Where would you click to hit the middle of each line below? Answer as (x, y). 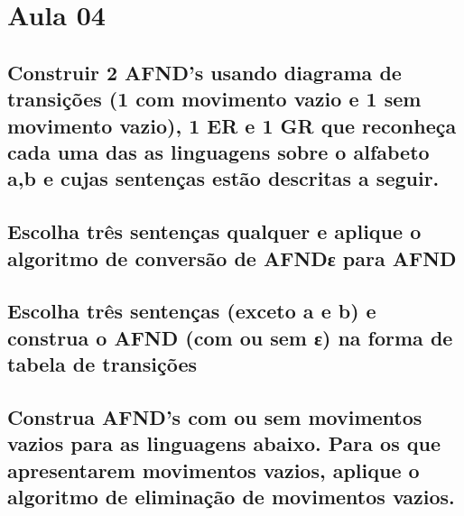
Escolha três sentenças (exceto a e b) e (192, 311)
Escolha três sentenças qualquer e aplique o (214, 231)
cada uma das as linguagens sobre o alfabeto (218, 151)
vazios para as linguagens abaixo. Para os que (224, 443)
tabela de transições (102, 364)
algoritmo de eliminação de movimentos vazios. (231, 497)
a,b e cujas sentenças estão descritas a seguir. (223, 178)
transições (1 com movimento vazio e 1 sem (214, 99)
